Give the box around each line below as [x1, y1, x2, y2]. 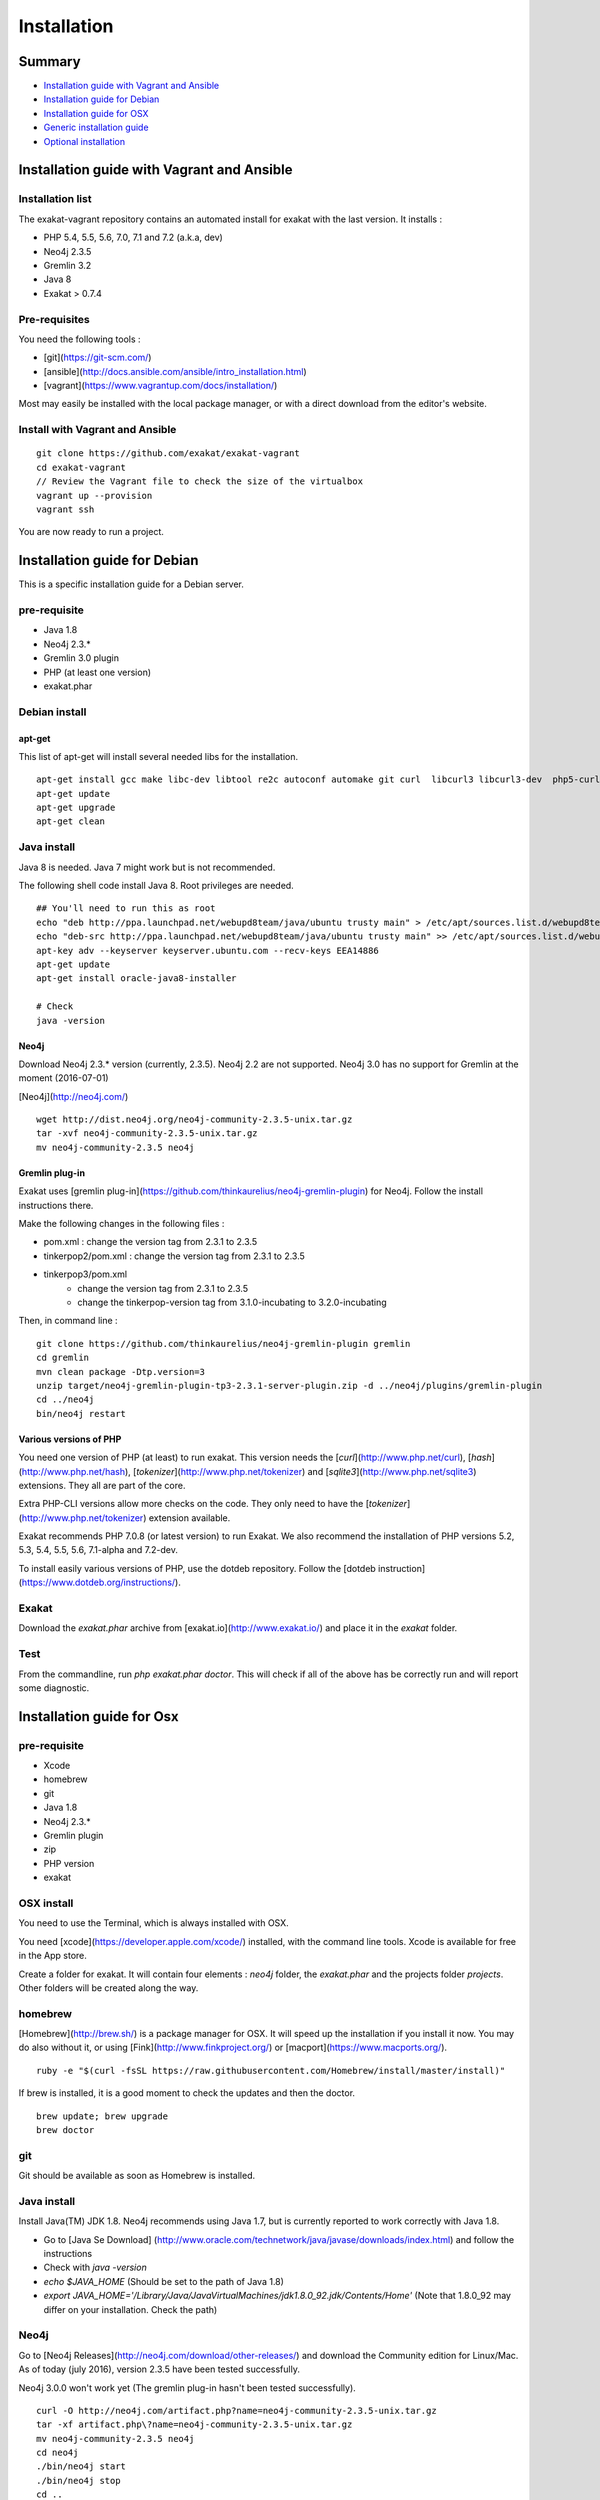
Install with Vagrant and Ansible [18, 423, 177, 437]
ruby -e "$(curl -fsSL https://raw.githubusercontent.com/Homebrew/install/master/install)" [36, 2065, 506, 2076]
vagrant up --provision [36, 490, 153, 501]
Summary [18, 53, 81, 70]
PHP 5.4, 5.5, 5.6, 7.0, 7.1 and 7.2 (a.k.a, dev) [43, 231, 224, 244]
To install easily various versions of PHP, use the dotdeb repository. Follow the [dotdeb [18, 1562, 377, 1574]
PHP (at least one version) [43, 666, 152, 678]
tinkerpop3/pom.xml [43, 1268, 128, 1280]
